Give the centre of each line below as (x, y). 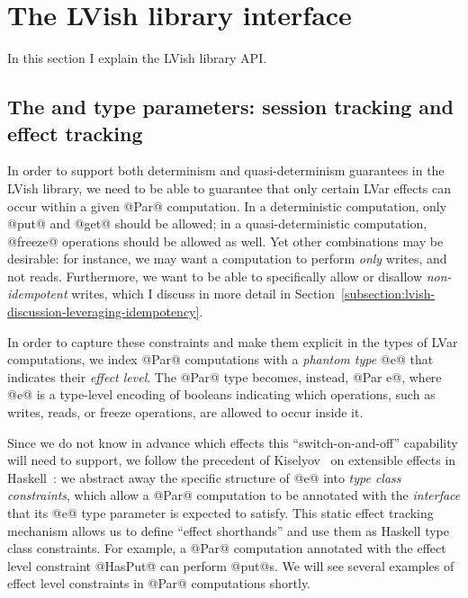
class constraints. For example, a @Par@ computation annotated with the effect (227, 548)
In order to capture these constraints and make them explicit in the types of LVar (233, 341)
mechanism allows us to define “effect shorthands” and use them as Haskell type (228, 530)
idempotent (37, 294)
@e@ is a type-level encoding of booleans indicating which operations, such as (221, 394)
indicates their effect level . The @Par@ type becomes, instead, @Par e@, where (225, 376)
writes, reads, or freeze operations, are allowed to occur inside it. (185, 412)
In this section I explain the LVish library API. (137, 58)
